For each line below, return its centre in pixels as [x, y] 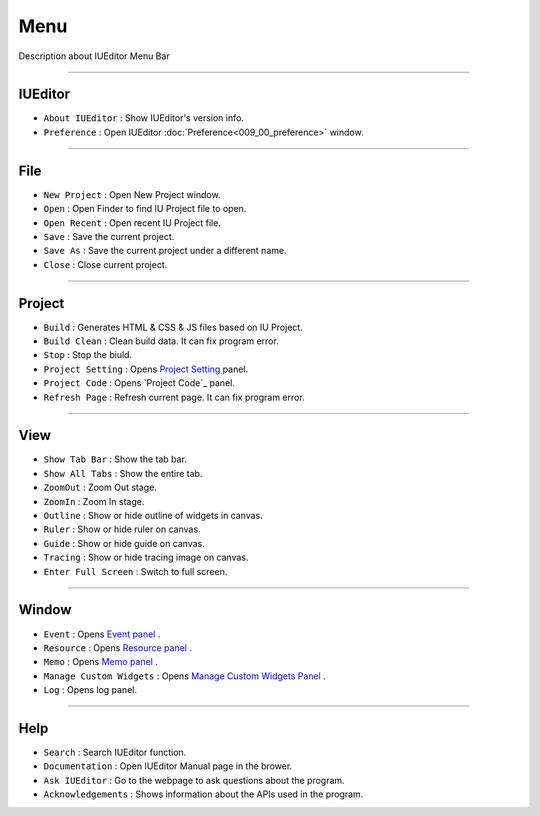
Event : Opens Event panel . [102, 634]
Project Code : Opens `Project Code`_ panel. [139, 383]
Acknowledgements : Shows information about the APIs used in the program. [203, 794]
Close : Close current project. [105, 264]
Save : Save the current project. [109, 236]
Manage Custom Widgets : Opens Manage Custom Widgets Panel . [185, 676]
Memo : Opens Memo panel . [101, 662]
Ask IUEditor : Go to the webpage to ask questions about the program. [194, 780]
